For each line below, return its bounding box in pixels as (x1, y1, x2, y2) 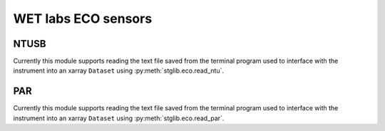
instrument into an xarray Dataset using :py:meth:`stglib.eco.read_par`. (13, 114, 225, 122)
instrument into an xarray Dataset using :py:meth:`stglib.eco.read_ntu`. (13, 66, 225, 75)
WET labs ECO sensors (13, 11, 153, 26)
